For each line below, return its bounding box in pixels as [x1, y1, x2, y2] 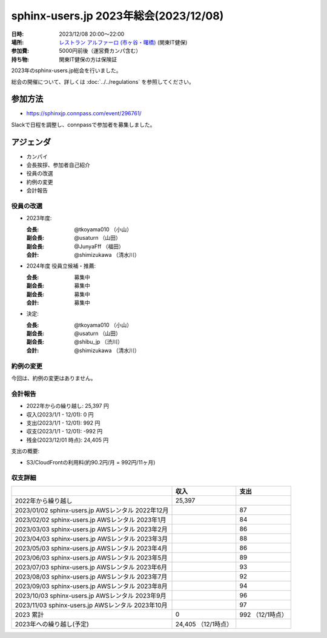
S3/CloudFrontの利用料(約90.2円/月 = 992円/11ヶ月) [26, 458, 156, 466]
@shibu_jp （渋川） [74, 338, 124, 345]
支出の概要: [11, 447, 40, 455]
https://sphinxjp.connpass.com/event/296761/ [26, 110, 142, 117]
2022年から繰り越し [15, 497, 73, 505]
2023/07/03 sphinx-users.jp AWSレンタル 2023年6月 [15, 563, 168, 571]
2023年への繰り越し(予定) [15, 620, 89, 628]
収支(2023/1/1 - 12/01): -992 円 [26, 428, 103, 435]
